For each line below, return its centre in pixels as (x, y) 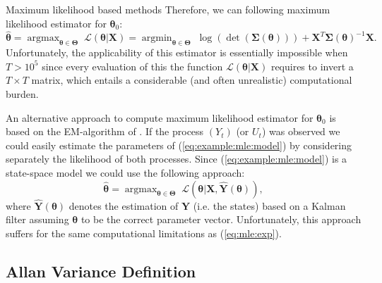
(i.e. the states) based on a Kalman (269, 205)
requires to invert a (312, 66)
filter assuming (37, 219)
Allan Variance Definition (101, 271)
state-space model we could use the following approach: (125, 172)
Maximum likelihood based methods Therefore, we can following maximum (168, 9)
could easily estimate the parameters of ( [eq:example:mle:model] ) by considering (179, 145)
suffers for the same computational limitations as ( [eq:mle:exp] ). (144, 233)
